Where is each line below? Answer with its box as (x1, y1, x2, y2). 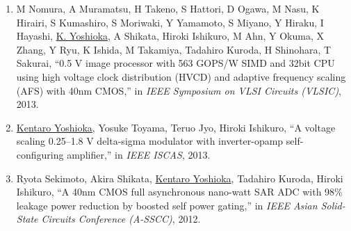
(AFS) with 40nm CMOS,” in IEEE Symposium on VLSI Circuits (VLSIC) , (16, 83, 342, 97)
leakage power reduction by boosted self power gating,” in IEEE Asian (16, 198, 318, 212)
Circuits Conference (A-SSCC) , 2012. (41, 212, 201, 226)
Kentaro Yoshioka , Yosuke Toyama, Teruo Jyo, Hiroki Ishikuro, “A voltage (16, 120, 336, 134)
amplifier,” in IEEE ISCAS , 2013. (67, 147, 211, 161)
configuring (16, 147, 64, 161)
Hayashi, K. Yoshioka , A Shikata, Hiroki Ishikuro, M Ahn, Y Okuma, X (16, 29, 324, 43)
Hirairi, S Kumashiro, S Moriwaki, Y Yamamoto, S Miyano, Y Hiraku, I (16, 15, 324, 29)
